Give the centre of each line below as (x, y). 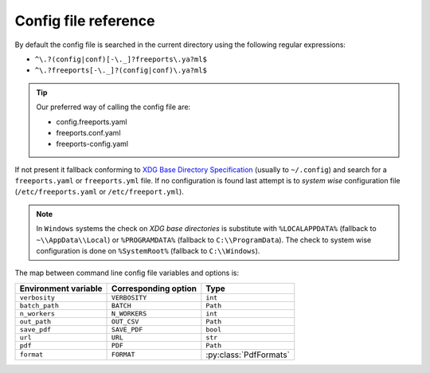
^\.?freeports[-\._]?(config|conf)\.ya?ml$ (121, 71)
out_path (35, 322)
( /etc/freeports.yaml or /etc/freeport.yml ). (100, 192)
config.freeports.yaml (92, 122)
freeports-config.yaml (92, 144)
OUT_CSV (125, 322)
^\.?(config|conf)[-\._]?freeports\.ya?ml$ (121, 59)
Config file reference (85, 21)
